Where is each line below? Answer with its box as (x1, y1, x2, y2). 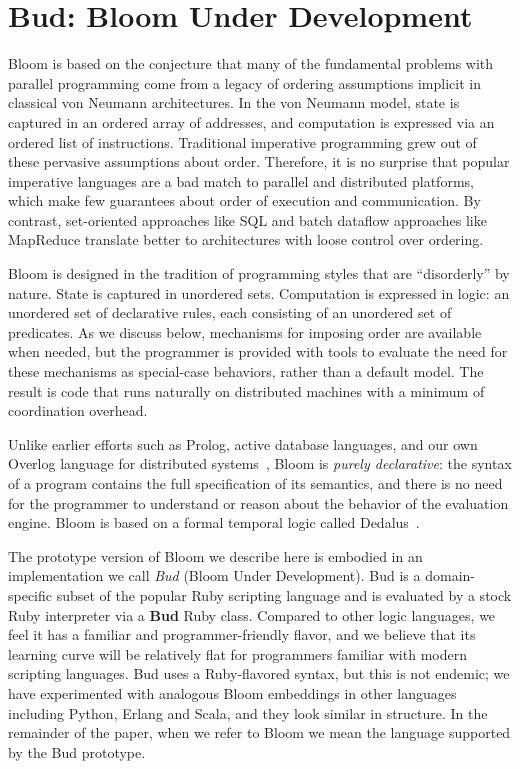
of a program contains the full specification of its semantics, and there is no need (8, 473, 503, 493)
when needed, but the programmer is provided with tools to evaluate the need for (8, 341, 508, 362)
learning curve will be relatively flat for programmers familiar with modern (8, 643, 467, 664)
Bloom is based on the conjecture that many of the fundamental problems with (8, 53, 494, 74)
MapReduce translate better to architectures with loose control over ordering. (8, 229, 484, 250)
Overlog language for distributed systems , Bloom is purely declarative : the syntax (8, 453, 512, 474)
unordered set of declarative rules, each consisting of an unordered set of (8, 302, 452, 323)
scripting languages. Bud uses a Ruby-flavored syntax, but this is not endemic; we (8, 663, 510, 684)
